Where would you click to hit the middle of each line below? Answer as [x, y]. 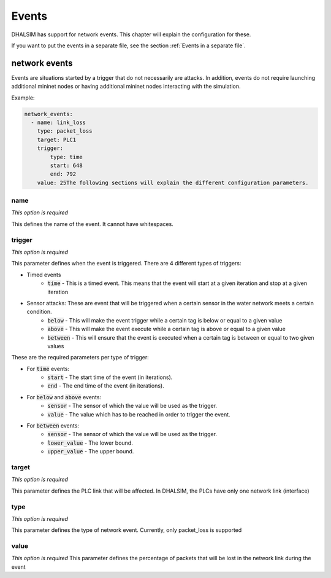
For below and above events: [64, 397]
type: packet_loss [65, 131]
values [56, 346]
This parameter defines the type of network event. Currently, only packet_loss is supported [127, 530]
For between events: [53, 426]
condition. [39, 312]
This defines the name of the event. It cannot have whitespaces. [93, 224]
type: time [66, 157]
